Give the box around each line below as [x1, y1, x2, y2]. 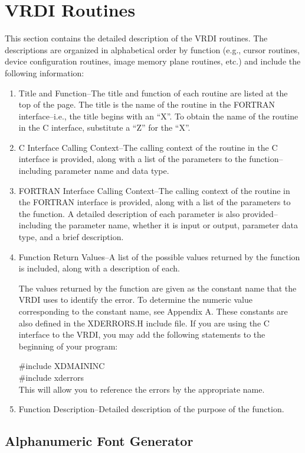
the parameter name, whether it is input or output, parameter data [54, 219, 299, 231]
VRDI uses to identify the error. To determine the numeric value [18, 293, 253, 306]
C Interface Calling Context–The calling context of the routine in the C [18, 141, 278, 153]
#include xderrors [18, 371, 84, 383]
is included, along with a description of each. [18, 262, 181, 274]
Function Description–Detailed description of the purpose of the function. [18, 403, 284, 415]
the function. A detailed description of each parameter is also [18, 207, 240, 219]
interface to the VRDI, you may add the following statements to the [18, 328, 265, 341]
